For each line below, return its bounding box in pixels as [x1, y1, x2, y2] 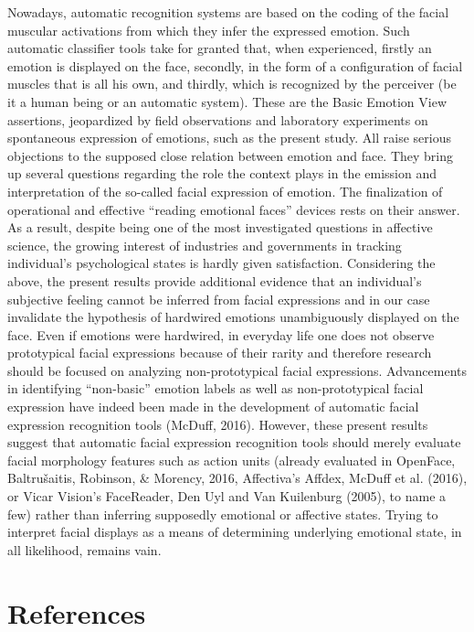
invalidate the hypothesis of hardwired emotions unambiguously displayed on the [7, 307, 459, 327]
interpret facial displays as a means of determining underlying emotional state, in [7, 522, 462, 541]
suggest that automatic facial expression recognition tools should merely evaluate [7, 433, 461, 452]
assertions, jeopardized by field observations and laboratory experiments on [7, 110, 428, 129]
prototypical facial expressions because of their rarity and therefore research [7, 343, 432, 362]
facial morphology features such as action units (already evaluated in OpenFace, [7, 450, 456, 469]
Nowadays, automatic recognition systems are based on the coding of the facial [7, 3, 449, 21]
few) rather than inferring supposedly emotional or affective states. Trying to [7, 504, 438, 523]
